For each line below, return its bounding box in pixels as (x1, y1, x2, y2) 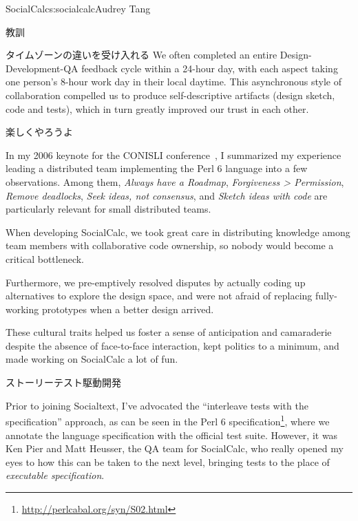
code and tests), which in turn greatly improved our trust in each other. (6, 101, 309, 116)
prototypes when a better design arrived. (41, 301, 214, 316)
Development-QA (6, 61, 78, 75)
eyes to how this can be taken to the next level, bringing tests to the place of (6, 454, 330, 469)
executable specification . (6, 468, 105, 482)
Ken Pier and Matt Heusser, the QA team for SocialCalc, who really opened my (6, 441, 344, 456)
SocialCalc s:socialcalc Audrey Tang (6, 1, 151, 15)
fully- (315, 288, 337, 303)
